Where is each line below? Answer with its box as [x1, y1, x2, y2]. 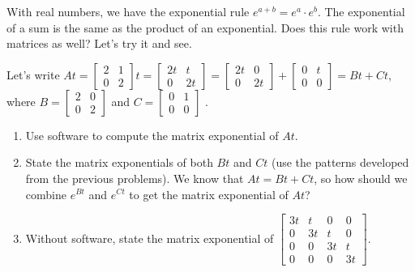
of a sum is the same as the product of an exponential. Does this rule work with [6, 19, 404, 36]
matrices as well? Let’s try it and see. [6, 35, 192, 52]
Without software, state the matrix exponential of [25, 229, 274, 246]
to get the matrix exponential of [129, 185, 289, 202]
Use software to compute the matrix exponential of [25, 126, 279, 143]
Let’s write [6, 66, 60, 83]
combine [25, 185, 66, 202]
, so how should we [314, 169, 408, 186]
